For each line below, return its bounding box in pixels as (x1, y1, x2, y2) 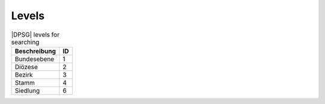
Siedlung (14, 86, 40, 94)
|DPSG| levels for (11, 30, 60, 38)
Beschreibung (14, 47, 57, 55)
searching (11, 38, 40, 46)
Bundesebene (14, 55, 54, 63)
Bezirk (14, 70, 33, 79)
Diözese (14, 63, 39, 71)
